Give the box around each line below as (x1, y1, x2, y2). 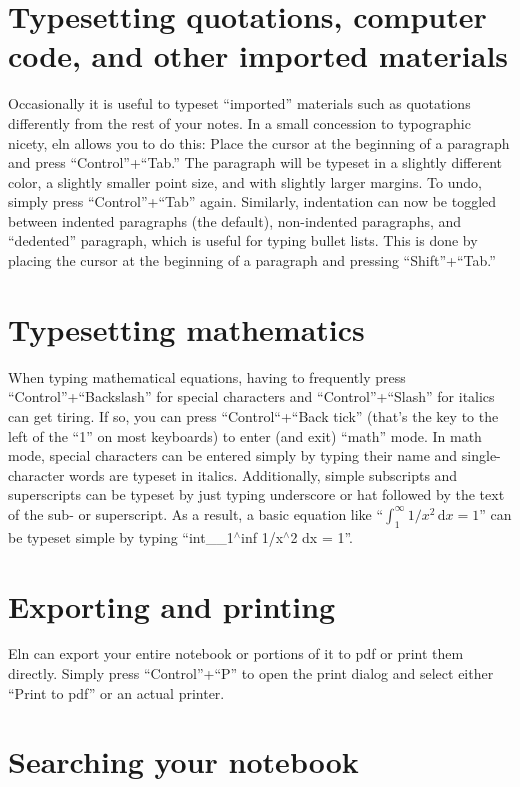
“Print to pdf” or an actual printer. (8, 682, 225, 703)
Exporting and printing (8, 585, 336, 626)
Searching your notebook (8, 741, 359, 782)
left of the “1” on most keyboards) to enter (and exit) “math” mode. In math (8, 425, 482, 446)
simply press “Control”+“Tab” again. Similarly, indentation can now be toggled (8, 191, 497, 212)
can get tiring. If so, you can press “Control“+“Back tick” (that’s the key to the (8, 405, 499, 426)
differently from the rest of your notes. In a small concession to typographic (8, 112, 471, 133)
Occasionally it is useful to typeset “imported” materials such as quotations (8, 93, 471, 114)
